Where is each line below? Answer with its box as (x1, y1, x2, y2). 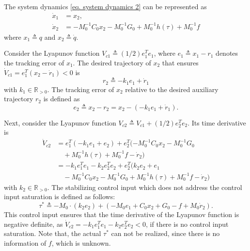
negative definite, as (4, 219, 63, 229)
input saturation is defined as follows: (4, 191, 115, 202)
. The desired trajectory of (73, 58, 151, 68)
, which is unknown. (51, 237, 111, 248)
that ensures (162, 58, 199, 68)
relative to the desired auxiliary (125, 84, 219, 94)
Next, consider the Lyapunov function (4, 117, 116, 127)
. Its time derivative (187, 117, 246, 127)
